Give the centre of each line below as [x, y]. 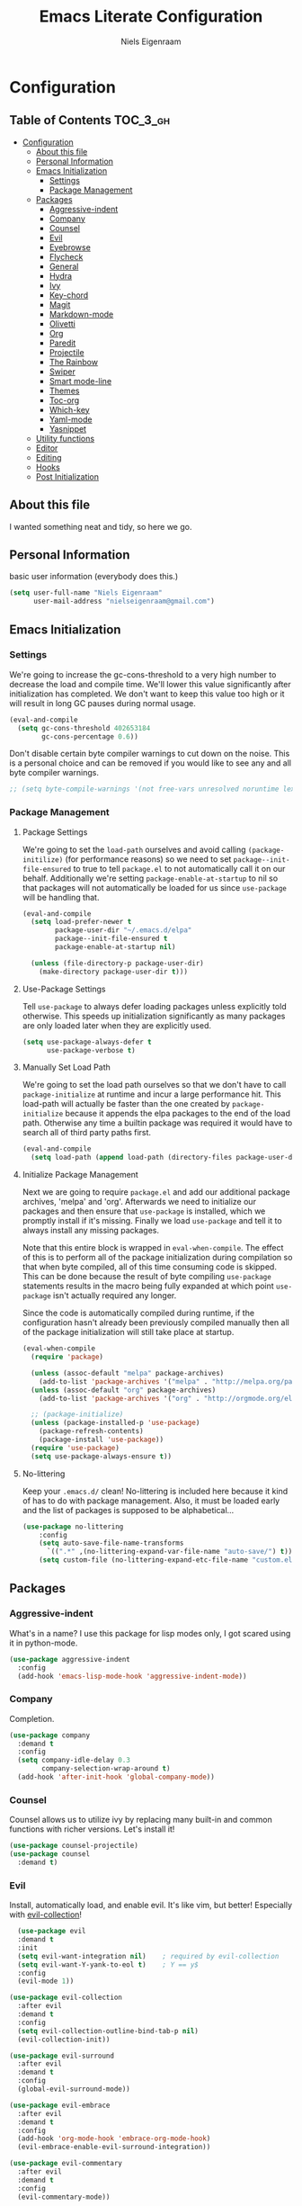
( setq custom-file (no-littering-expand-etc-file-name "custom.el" [168, 1560]
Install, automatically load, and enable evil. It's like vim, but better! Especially [151, 1906]
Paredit [62, 343]
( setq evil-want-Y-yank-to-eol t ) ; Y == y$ [108, 1964]
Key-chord [69, 295]
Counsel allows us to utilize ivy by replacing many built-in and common [141, 1820]
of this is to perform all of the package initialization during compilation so [157, 1258]
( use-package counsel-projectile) [74, 1846]
